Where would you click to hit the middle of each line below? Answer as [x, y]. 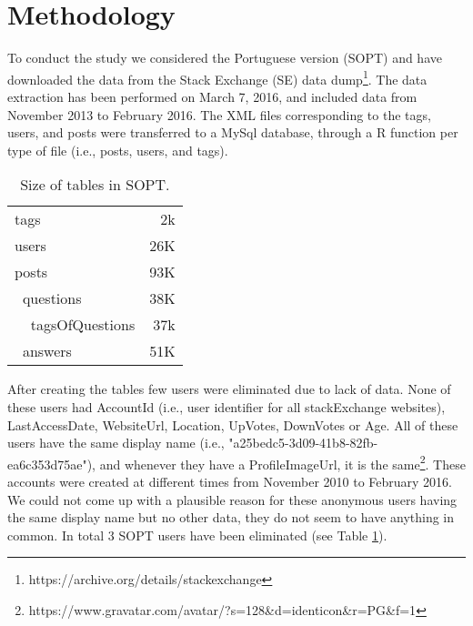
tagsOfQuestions [83, 325]
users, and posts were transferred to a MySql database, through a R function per [233, 132]
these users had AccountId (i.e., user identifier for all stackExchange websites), [226, 406]
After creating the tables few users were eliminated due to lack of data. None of [229, 389]
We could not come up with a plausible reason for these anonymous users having [232, 499]
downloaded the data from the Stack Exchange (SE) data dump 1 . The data [217, 77]
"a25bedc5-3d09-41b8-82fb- [303, 443]
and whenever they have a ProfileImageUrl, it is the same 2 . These [282, 462]
